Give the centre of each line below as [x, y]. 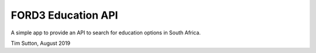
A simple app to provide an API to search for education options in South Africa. [106, 33]
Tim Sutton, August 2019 [41, 43]
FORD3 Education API [64, 15]
